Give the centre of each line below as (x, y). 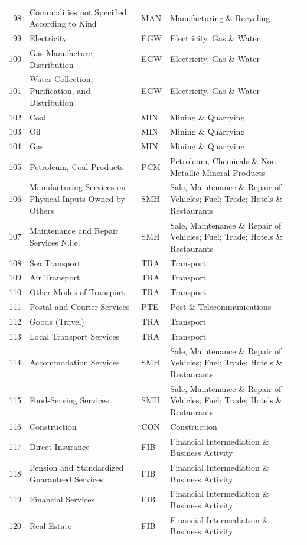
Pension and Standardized (77, 467)
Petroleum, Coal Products (77, 166)
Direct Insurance (60, 447)
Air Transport (55, 277)
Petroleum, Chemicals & (214, 161)
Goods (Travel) (57, 321)
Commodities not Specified (78, 12)
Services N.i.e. (55, 242)
